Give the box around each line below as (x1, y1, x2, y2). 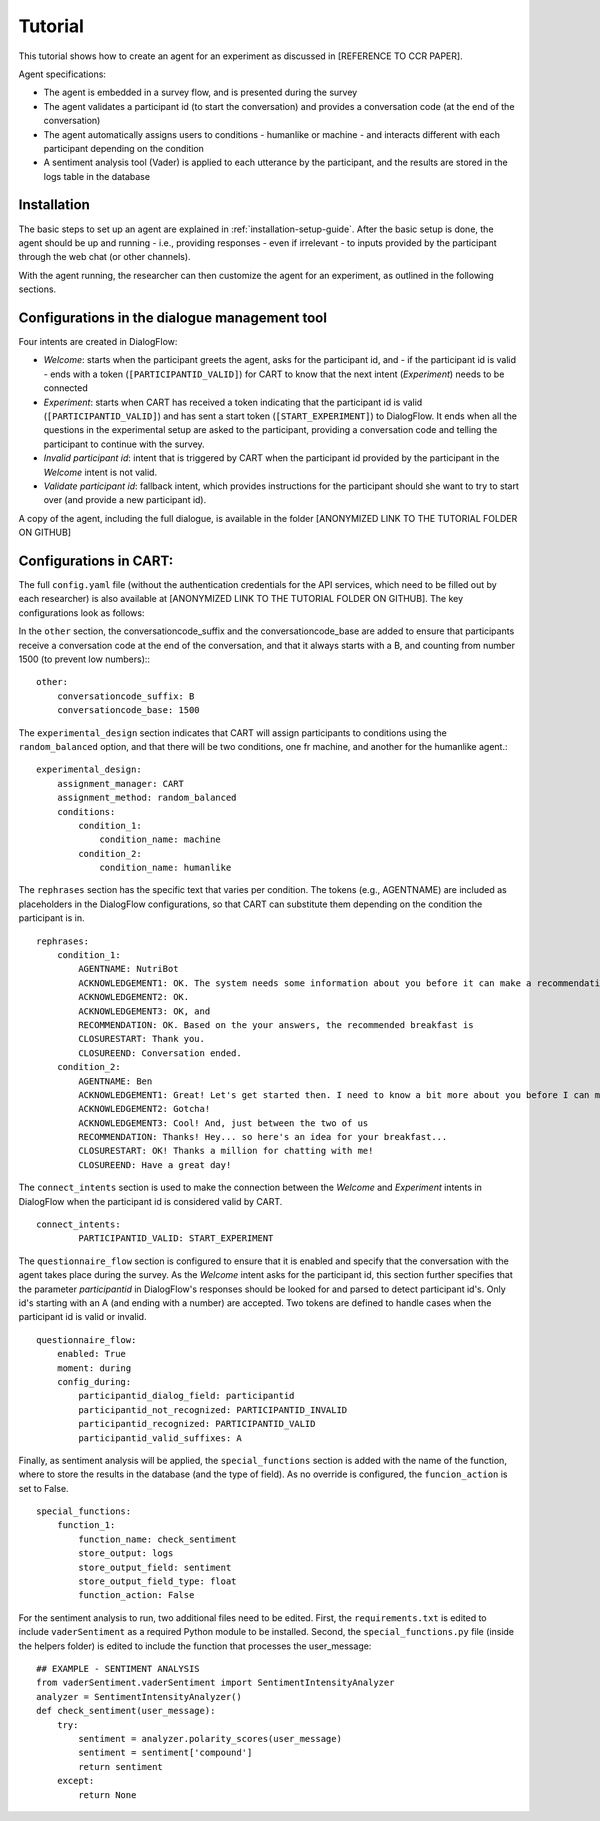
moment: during (56, 1362, 132, 1374)
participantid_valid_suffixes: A (78, 1432, 242, 1444)
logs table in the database (43, 170, 150, 182)
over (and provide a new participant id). (43, 494, 207, 506)
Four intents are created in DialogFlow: (18, 336, 178, 348)
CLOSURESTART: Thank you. (78, 1033, 205, 1045)
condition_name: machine (99, 834, 222, 845)
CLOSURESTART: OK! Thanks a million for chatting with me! (78, 1145, 374, 1157)
